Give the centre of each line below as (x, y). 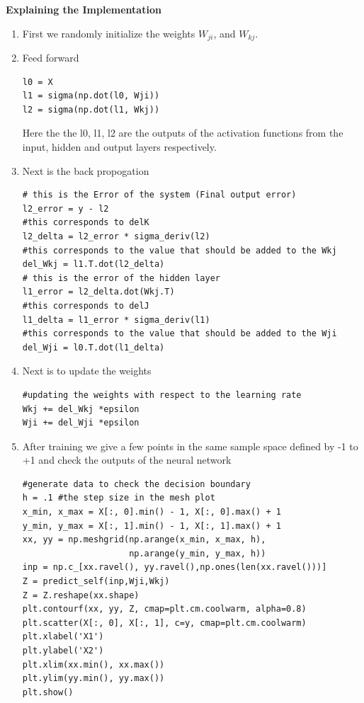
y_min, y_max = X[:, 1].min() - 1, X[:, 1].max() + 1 (152, 526)
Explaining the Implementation (84, 9)
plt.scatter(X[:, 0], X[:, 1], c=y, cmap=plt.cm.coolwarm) (164, 623)
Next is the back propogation (86, 170)
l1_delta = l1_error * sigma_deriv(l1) (116, 320)
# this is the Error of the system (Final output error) (159, 195)
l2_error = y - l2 (66, 208)
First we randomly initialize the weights (109, 33)
